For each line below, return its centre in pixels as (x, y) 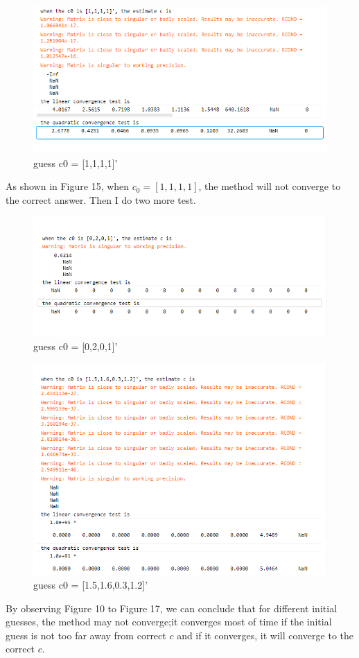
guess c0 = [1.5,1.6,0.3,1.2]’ (91, 584)
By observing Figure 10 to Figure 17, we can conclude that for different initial (172, 608)
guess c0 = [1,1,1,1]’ (76, 163)
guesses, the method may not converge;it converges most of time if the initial (169, 622)
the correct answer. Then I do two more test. (101, 199)
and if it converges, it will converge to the (265, 635)
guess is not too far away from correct (86, 635)
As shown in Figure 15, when (68, 186)
